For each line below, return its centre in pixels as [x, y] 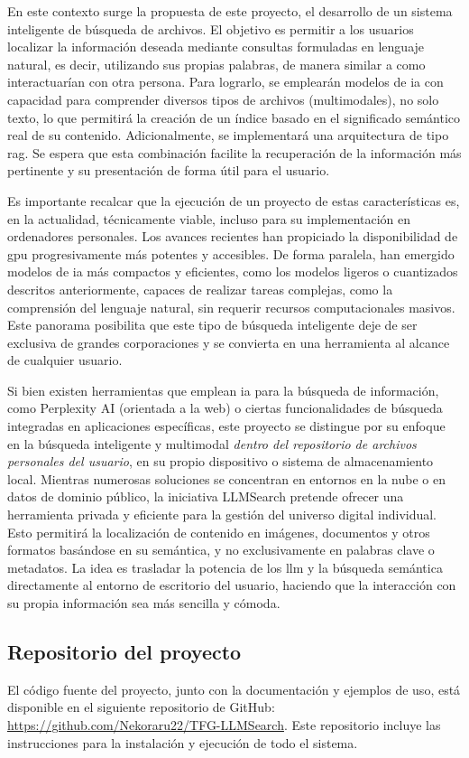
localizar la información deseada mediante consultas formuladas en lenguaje [216, 47]
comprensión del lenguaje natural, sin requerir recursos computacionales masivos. [231, 307]
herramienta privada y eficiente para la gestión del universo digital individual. [222, 515]
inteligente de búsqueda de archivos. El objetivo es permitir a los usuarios [211, 28]
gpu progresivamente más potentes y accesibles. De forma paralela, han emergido [231, 253]
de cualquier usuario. [65, 360]
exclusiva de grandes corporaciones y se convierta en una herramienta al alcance [229, 342]
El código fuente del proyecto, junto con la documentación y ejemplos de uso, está [234, 689]
